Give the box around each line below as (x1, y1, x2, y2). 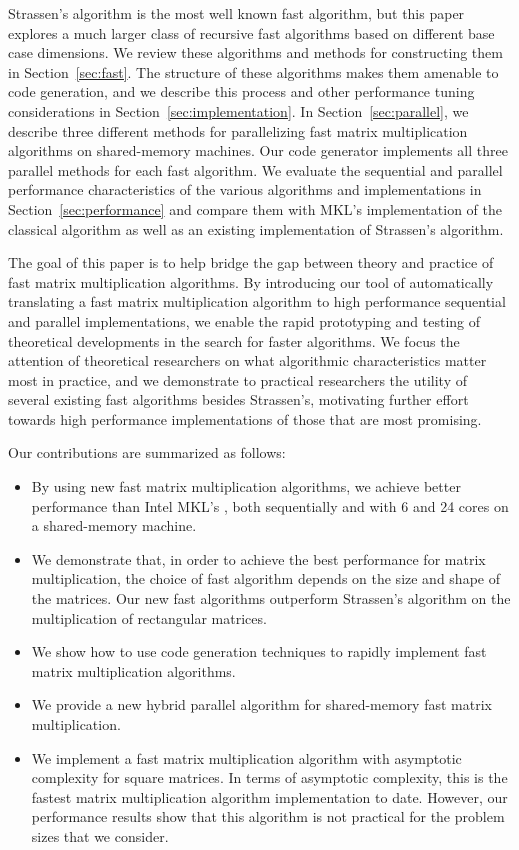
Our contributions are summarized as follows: (8, 442, 286, 463)
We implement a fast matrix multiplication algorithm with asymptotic (31, 747, 462, 768)
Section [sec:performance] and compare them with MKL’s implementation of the (8, 198, 502, 219)
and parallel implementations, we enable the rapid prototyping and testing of (8, 310, 481, 331)
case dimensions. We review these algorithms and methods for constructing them (8, 42, 503, 63)
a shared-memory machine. (31, 515, 197, 536)
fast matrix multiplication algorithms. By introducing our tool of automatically (8, 271, 494, 292)
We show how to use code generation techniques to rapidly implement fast (31, 641, 487, 662)
